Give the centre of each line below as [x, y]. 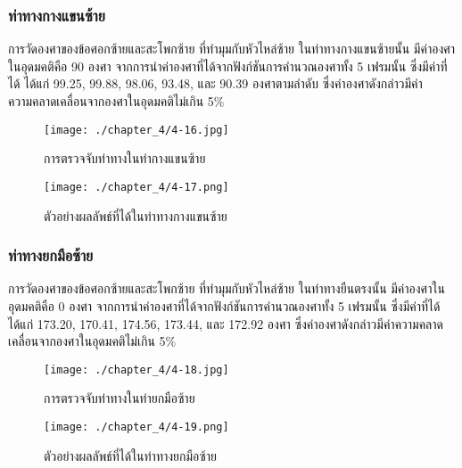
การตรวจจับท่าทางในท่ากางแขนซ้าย [125, 158]
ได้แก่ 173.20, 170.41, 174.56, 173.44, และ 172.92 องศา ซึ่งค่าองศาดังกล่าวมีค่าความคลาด [226, 323]
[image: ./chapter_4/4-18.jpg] [136, 369]
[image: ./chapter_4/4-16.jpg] [136, 130]
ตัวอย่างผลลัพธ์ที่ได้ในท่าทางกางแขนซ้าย [136, 215]
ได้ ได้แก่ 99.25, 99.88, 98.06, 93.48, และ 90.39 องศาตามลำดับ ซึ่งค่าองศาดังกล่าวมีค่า [215, 83]
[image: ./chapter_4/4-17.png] [136, 187]
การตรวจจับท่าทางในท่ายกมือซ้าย [120, 398]
